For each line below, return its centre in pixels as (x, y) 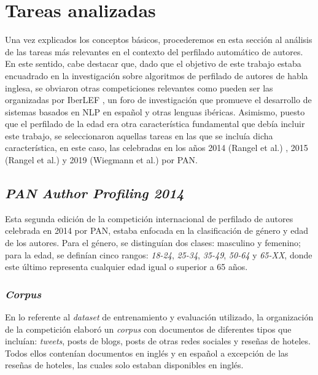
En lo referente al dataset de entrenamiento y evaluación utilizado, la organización (159, 317)
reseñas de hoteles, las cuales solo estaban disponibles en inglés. (124, 365)
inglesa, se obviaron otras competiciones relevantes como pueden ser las (139, 87)
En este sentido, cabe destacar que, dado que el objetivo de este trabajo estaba (153, 64)
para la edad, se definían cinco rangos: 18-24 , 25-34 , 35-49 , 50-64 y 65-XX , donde (159, 254)
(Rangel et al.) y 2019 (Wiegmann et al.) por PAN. (101, 160)
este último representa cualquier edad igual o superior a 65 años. (126, 267)
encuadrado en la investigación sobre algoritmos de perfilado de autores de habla (157, 75)
